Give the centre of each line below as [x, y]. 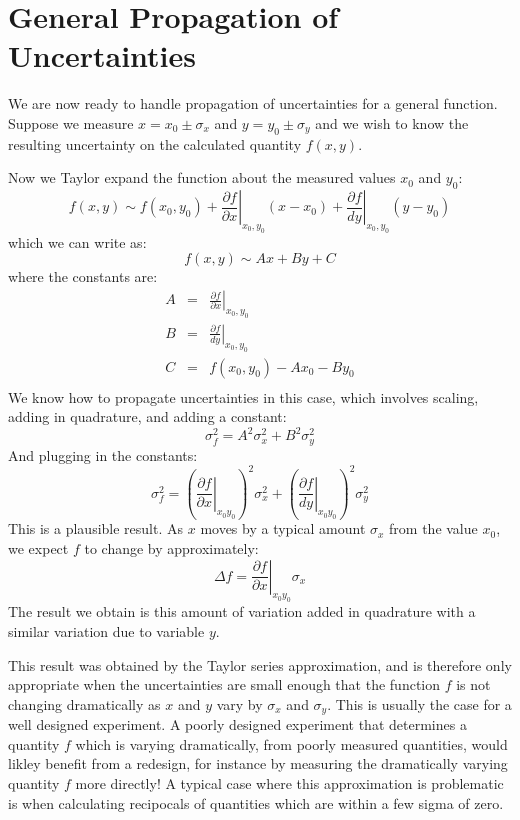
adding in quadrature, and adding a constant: [147, 416]
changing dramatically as [84, 703]
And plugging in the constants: [103, 454]
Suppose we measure [71, 122]
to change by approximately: [171, 548]
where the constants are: [83, 276]
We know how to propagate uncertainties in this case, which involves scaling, [243, 396]
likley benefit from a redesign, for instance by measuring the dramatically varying [258, 763]
